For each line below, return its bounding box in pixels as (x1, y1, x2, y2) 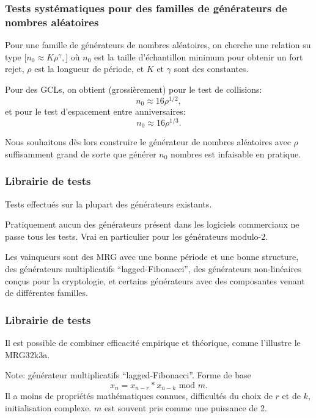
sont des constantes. (174, 62, 249, 75)
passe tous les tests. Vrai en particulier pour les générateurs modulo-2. (5, 229, 268, 242)
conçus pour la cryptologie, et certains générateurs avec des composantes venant (5, 274, 305, 287)
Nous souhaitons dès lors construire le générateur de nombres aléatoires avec (5, 135, 291, 148)
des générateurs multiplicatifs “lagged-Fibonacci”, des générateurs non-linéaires (5, 262, 301, 275)
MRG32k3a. (5, 348, 50, 361)
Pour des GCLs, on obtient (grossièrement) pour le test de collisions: (5, 82, 262, 95)
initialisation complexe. (5, 401, 92, 414)
